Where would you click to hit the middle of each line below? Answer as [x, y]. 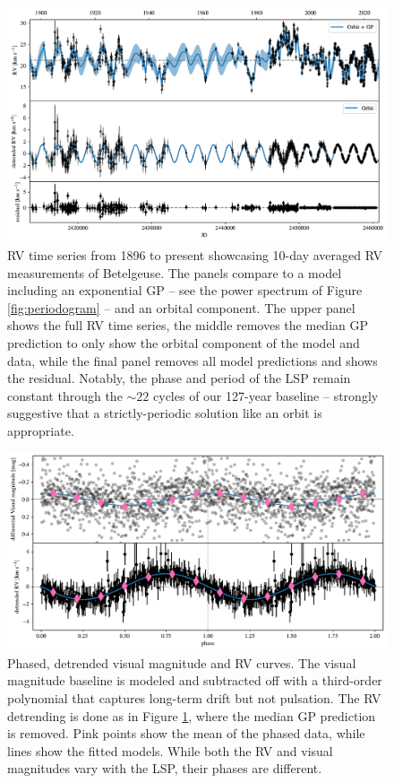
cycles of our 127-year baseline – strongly [266, 395]
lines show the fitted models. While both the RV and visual [170, 750]
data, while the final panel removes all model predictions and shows [193, 360]
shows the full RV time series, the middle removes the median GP [188, 325]
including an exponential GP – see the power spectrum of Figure [185, 290]
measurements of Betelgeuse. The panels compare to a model [175, 272]
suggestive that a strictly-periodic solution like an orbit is [165, 413]
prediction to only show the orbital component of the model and [184, 342]
